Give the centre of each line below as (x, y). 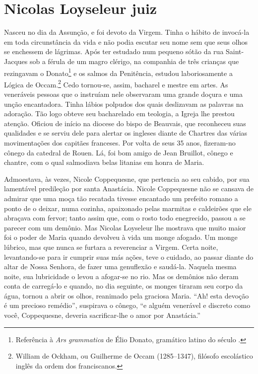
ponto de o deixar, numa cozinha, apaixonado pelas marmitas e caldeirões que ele (128, 208)
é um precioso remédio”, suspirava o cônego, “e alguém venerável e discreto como (127, 305)
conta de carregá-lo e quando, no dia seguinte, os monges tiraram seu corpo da (124, 286)
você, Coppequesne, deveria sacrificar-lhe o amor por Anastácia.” (102, 315)
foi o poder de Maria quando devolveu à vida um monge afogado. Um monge (121, 237)
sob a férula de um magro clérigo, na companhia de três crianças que (134, 61)
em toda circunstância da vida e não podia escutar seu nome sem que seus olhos (126, 41)
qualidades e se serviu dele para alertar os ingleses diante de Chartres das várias (126, 133)
